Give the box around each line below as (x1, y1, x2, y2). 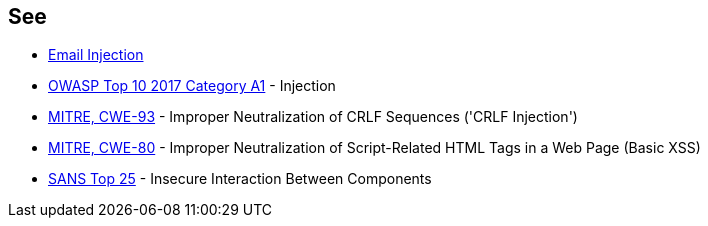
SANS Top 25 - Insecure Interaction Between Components (48, 170, 432, 188)
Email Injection (48, 46, 144, 64)
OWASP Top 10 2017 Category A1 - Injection (48, 77, 336, 95)
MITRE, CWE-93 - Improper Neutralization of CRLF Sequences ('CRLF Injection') (48, 108, 578, 126)
